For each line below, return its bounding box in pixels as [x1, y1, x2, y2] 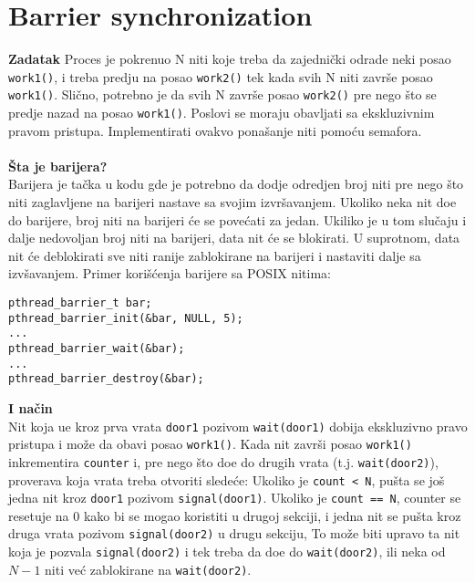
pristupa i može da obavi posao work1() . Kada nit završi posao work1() [8, 434, 412, 453]
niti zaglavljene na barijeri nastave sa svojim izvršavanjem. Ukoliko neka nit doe [8, 193, 457, 212]
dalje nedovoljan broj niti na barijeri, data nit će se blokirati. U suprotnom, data [8, 228, 460, 247]
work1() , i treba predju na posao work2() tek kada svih [8, 67, 322, 86]
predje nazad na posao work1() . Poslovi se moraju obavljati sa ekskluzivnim [8, 103, 435, 122]
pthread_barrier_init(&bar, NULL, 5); [8, 311, 243, 325]
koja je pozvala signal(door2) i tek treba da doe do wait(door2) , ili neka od [8, 542, 446, 561]
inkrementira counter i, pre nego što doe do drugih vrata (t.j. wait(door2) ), [8, 452, 439, 471]
